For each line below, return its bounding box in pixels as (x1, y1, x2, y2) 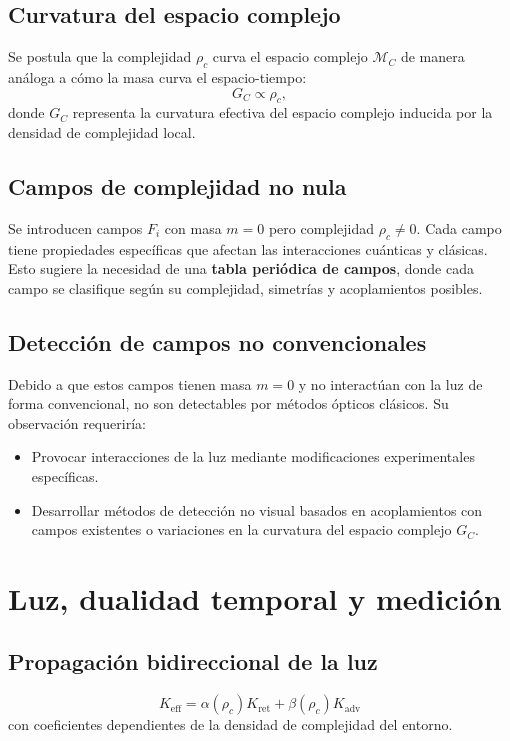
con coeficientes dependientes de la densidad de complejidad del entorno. (8, 714, 453, 735)
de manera (400, 46, 465, 67)
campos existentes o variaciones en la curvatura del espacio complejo (31, 519, 452, 540)
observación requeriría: (8, 412, 146, 433)
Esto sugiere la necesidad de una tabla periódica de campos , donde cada (8, 258, 474, 279)
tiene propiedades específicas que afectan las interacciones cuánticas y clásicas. (8, 238, 488, 259)
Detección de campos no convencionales (8, 326, 427, 357)
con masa (164, 217, 222, 238)
